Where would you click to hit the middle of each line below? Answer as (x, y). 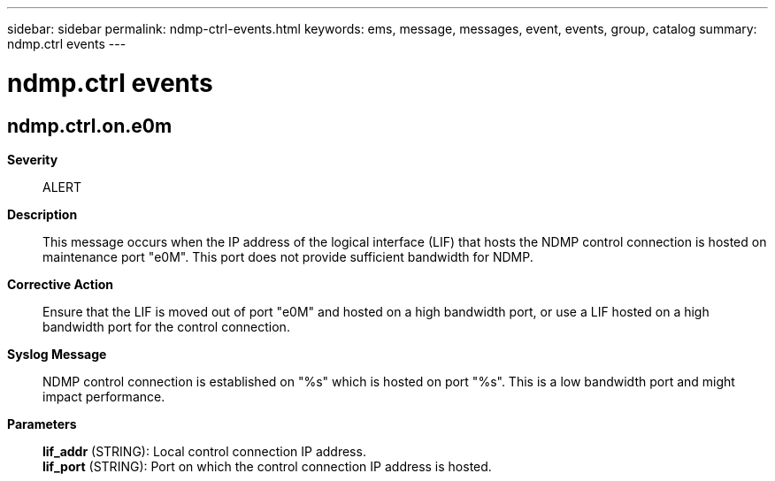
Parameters (42, 424)
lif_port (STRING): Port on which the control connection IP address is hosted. (267, 466)
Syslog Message (57, 354)
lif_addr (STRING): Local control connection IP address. (204, 451)
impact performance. (104, 396)
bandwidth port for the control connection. (166, 326)
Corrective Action (60, 284)
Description (42, 214)
